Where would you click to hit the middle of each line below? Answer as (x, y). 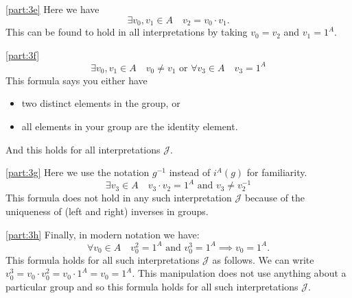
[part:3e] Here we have (52, 9)
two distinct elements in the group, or (101, 103)
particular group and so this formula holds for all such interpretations (152, 286)
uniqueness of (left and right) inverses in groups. (107, 211)
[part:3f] (23, 54)
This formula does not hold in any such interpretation (119, 198)
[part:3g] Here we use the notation (78, 172)
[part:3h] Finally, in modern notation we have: (103, 234)
